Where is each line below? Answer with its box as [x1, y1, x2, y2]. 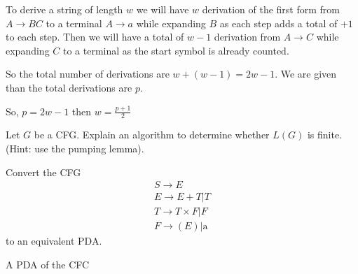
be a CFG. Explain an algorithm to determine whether [34, 127, 270, 142]
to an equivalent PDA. [6, 233, 102, 248]
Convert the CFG [6, 164, 81, 179]
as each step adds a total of [219, 15, 338, 30]
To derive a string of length [6, 2, 123, 16]
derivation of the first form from [202, 2, 340, 16]
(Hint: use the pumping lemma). [6, 140, 144, 155]
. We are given [275, 66, 337, 81]
